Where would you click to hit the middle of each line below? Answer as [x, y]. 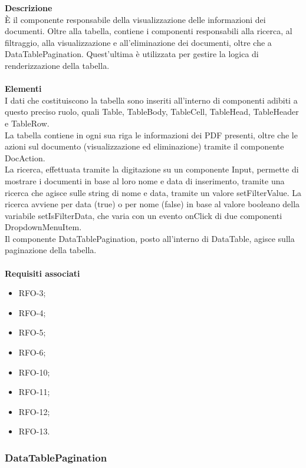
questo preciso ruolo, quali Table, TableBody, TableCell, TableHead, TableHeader [152, 112]
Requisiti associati [42, 273]
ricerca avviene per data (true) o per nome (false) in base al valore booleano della [152, 204]
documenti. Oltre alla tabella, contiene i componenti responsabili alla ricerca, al [149, 31]
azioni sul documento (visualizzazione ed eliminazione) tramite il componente [144, 146]
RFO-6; [32, 352]
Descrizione [29, 8]
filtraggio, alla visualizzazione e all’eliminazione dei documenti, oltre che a [138, 42]
